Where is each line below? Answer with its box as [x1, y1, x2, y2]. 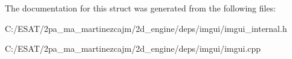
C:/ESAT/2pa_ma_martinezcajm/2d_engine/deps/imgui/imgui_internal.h [5, 22, 287, 34]
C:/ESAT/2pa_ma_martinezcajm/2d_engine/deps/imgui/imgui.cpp [5, 42, 261, 55]
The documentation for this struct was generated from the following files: [5, 2, 276, 14]
